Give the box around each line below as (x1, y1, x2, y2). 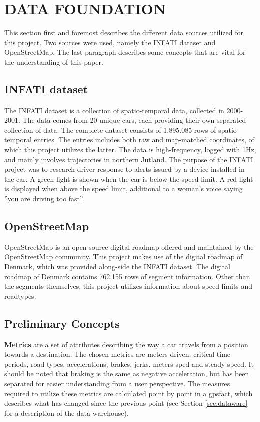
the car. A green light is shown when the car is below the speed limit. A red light (4, 173, 253, 184)
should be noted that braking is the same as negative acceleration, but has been (4, 368, 249, 379)
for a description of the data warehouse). (4, 407, 129, 418)
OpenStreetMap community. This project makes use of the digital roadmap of (4, 251, 243, 262)
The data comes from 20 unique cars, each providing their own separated (22, 115, 246, 125)
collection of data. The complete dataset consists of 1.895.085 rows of (4, 124, 216, 135)
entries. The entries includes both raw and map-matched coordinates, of (34, 134, 254, 145)
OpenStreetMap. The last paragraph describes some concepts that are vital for (4, 47, 246, 57)
